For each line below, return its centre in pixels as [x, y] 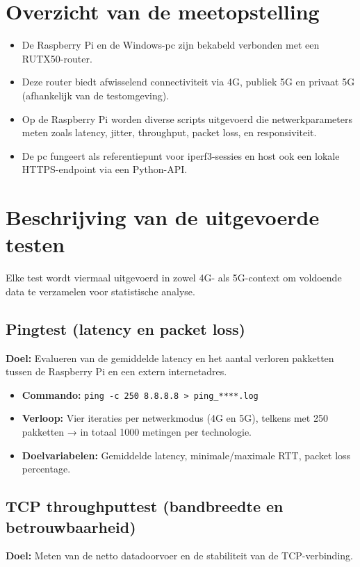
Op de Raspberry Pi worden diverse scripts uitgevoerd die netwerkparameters [187, 118]
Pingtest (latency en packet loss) [125, 328]
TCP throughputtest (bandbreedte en [145, 506]
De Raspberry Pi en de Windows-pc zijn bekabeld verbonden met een [171, 45]
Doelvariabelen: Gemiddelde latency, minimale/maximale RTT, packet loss [186, 455]
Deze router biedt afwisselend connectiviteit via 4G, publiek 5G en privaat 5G [188, 82]
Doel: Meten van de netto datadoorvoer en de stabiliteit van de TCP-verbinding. [179, 556]
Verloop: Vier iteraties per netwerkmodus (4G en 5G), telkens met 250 [175, 418]
